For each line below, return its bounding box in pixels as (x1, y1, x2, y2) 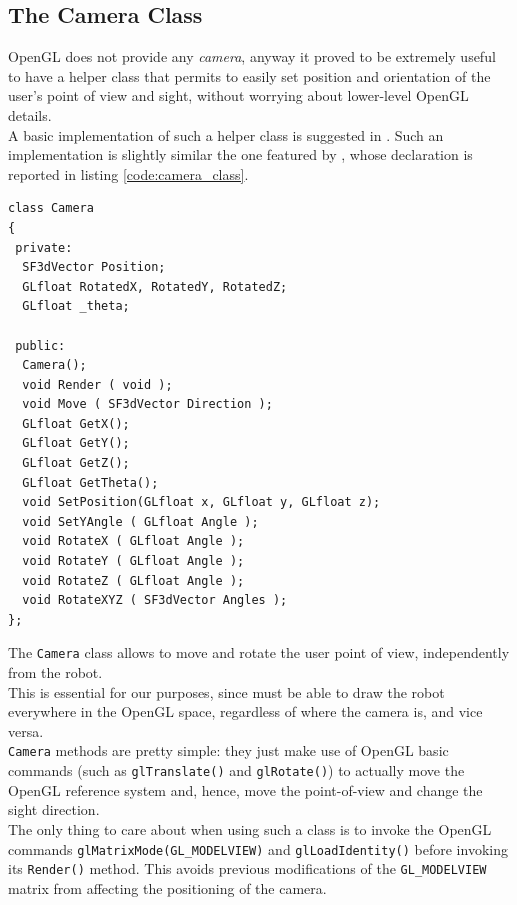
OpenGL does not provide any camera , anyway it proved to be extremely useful (8, 46, 496, 67)
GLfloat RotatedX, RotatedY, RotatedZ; (22, 279, 288, 294)
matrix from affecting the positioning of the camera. (8, 877, 327, 898)
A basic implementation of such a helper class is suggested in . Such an (8, 124, 444, 145)
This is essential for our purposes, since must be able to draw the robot (8, 681, 445, 702)
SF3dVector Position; (22, 260, 166, 275)
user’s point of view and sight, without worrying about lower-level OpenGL (8, 85, 469, 106)
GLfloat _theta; (22, 299, 130, 314)
